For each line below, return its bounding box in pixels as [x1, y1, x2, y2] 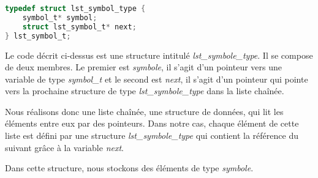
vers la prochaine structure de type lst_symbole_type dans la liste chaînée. [5, 84, 284, 97]
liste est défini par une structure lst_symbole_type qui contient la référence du [5, 129, 298, 142]
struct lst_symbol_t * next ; [22, 22, 137, 31]
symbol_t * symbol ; [22, 13, 97, 22]
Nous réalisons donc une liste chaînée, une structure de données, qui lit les [5, 105, 284, 117]
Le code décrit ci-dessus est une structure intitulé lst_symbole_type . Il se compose [5, 48, 313, 61]
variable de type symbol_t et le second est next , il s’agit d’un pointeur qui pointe [5, 72, 308, 85]
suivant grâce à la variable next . [5, 141, 124, 154]
